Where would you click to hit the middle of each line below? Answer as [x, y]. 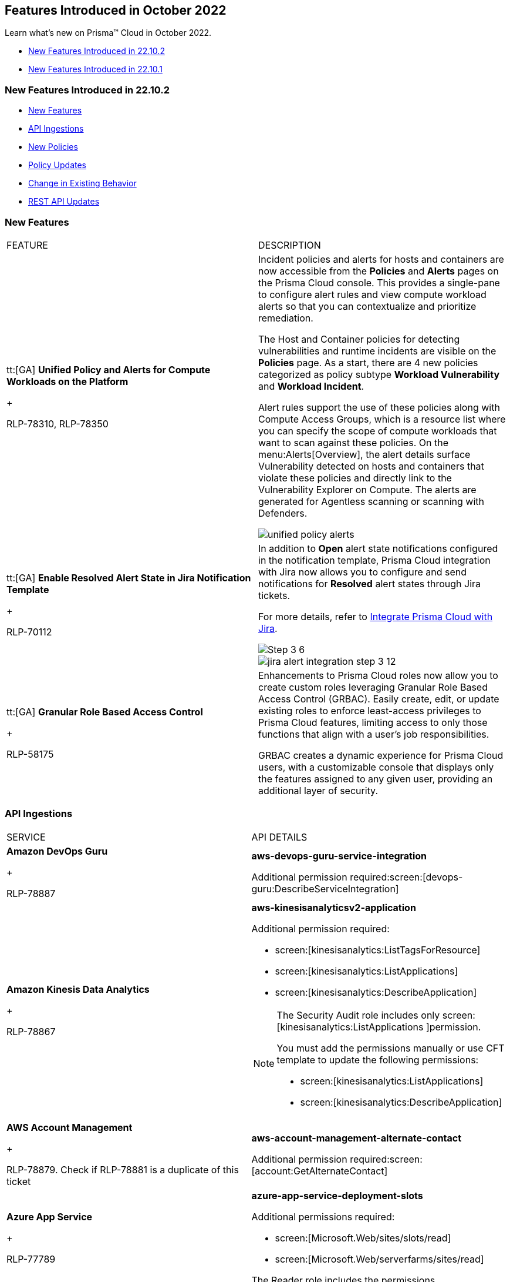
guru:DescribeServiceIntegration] [325, 888]
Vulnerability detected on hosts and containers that [371, 466]
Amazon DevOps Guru [57, 851]
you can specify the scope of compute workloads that [378, 431]
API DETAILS [279, 837]
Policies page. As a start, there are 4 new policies [368, 362]
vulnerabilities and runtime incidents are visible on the [377, 351]
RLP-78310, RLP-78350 [58, 424]
